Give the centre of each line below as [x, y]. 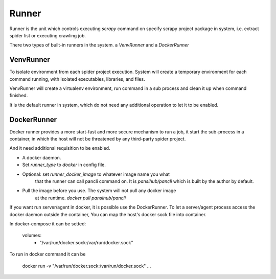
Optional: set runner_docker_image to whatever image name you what [96, 174]
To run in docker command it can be [48, 254]
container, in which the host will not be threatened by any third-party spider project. [98, 139]
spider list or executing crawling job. [48, 35]
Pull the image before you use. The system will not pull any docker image [99, 191]
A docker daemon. [42, 157]
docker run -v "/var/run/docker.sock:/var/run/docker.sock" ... [87, 266]
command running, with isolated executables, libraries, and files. [77, 79]
